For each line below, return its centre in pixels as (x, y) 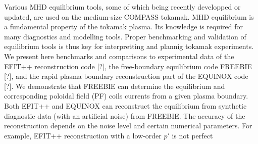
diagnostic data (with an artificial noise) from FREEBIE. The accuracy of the (125, 115)
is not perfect (192, 135)
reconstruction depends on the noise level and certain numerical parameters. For (128, 126)
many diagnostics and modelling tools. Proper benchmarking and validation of (125, 36)
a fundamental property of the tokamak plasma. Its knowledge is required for (123, 27)
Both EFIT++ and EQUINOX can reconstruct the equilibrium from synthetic (125, 105)
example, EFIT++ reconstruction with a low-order (83, 135)
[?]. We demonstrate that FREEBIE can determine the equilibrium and (115, 86)
